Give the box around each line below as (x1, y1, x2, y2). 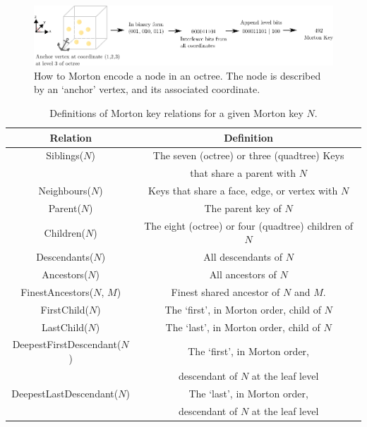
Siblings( (46, 148, 84, 163)
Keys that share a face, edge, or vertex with (148, 183, 338, 198)
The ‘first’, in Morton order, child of (164, 302, 321, 316)
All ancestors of (209, 267, 277, 282)
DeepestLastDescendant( (11, 385, 119, 400)
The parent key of (204, 200, 282, 215)
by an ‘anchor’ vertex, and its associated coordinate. (34, 82, 260, 97)
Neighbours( (38, 183, 91, 198)
